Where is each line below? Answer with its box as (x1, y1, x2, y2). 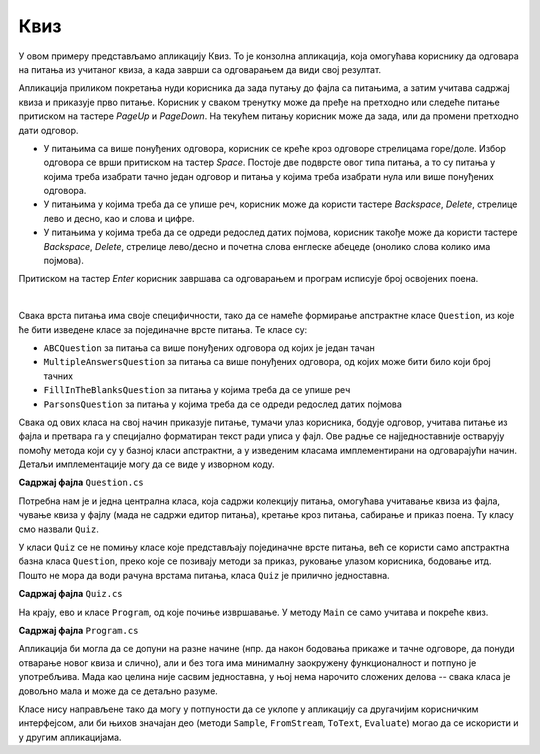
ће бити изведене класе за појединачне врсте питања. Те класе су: (18, 323, 308, 335)
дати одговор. (18, 124, 79, 136)
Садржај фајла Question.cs (18, 476, 144, 489)
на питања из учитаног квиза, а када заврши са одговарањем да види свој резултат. (18, 63, 382, 75)
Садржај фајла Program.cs (18, 625, 139, 636)
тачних (43, 370, 74, 382)
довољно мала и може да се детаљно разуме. (18, 685, 219, 697)
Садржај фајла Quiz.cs (18, 588, 124, 600)
